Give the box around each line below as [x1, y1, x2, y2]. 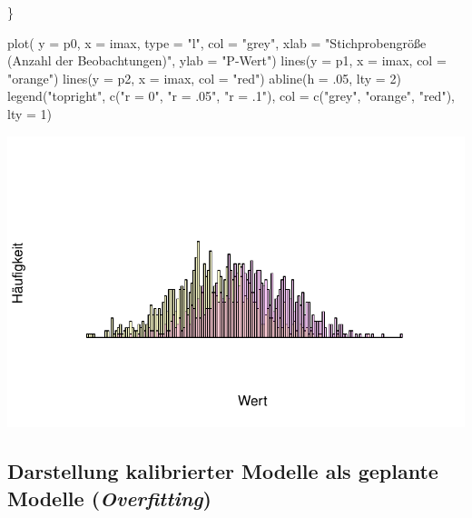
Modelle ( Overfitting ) [7, 483, 211, 512]
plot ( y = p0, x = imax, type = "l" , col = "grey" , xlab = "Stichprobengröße [7, 33, 427, 52]
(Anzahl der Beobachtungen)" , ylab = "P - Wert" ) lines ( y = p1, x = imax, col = [7, 51, 447, 70]
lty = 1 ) [7, 104, 53, 123]
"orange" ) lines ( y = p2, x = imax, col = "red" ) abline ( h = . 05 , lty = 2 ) [7, 68, 401, 87]
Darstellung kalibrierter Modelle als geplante [7, 457, 438, 485]
